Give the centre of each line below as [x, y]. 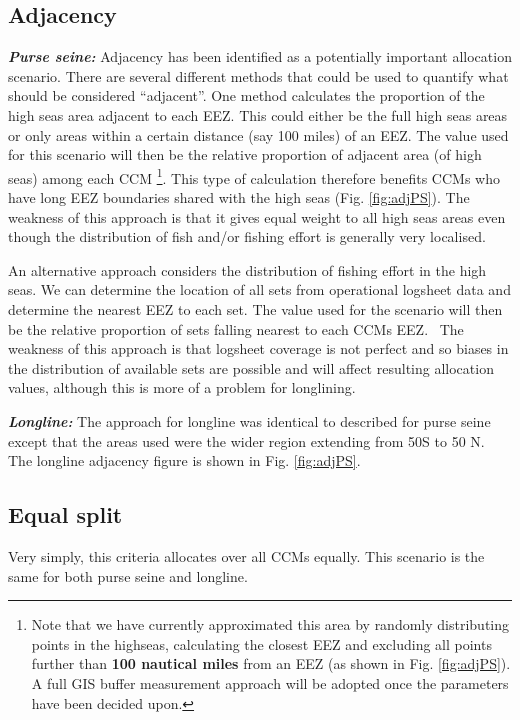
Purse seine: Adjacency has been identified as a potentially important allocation [260, 56]
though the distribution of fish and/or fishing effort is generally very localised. [247, 236]
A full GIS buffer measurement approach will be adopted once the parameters [270, 682]
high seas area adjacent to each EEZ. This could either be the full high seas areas [258, 114]
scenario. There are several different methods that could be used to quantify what [258, 75]
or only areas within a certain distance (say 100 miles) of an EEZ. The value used [258, 134]
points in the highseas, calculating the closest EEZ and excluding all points [261, 643]
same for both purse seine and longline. [128, 575]
